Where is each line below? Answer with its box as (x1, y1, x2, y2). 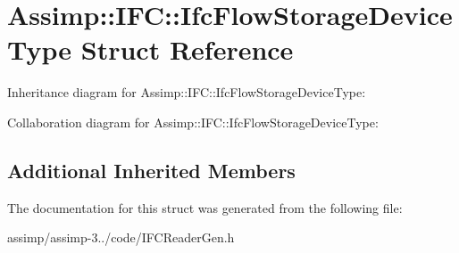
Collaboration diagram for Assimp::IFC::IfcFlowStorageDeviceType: (7, 112, 379, 131)
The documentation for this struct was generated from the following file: (7, 198, 403, 216)
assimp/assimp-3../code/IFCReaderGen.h (7, 228, 235, 247)
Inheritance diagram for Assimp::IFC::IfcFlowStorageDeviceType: (7, 83, 366, 102)
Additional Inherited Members (7, 156, 296, 184)
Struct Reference (80, 31, 294, 68)
